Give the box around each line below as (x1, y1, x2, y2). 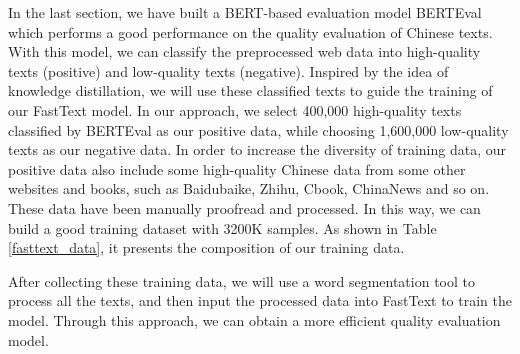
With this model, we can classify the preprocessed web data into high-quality (8, 41, 481, 62)
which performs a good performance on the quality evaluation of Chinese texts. (8, 21, 493, 42)
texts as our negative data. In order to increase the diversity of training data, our (8, 139, 506, 160)
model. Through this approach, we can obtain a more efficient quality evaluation (8, 309, 501, 330)
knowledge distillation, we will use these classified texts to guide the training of (8, 80, 493, 101)
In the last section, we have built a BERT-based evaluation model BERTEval (8, 2, 482, 22)
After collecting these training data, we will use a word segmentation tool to (8, 270, 475, 291)
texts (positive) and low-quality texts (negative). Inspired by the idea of (8, 60, 449, 81)
